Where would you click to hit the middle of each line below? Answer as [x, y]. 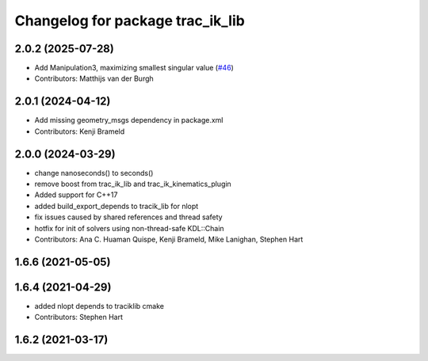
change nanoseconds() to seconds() [94, 173]
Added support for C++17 [76, 195]
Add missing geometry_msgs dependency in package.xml [129, 120]
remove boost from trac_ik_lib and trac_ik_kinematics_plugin [133, 184]
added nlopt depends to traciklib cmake [99, 306]
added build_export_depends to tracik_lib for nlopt [117, 206]
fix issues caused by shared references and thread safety [128, 217]
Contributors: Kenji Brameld [80, 131]
